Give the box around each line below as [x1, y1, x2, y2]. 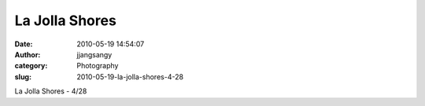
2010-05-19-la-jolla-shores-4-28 [76, 71, 184, 82]
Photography [76, 61, 119, 71]
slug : [14, 71, 31, 82]
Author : [14, 49, 41, 59]
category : [14, 61, 48, 71]
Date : [14, 39, 33, 49]
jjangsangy [76, 49, 113, 59]
